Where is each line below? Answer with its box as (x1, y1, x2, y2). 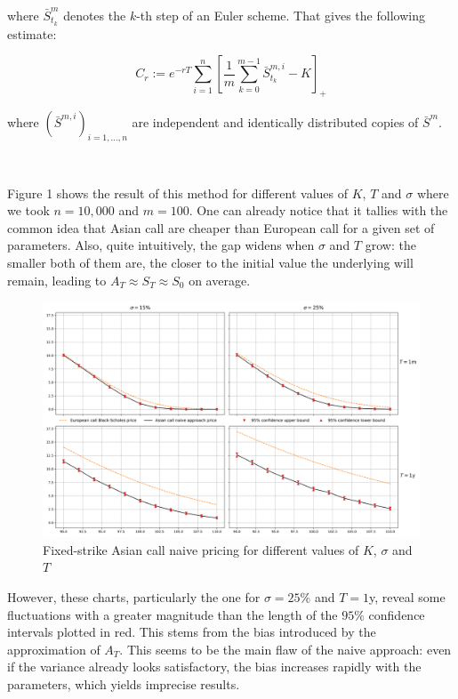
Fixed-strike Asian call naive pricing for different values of (43, 540, 359, 558)
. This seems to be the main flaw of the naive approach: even (119, 639, 452, 658)
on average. (189, 270, 251, 289)
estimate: (7, 24, 57, 43)
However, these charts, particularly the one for (7, 587, 261, 606)
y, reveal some (368, 587, 446, 606)
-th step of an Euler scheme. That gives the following (136, 6, 425, 24)
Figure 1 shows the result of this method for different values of (7, 183, 348, 202)
